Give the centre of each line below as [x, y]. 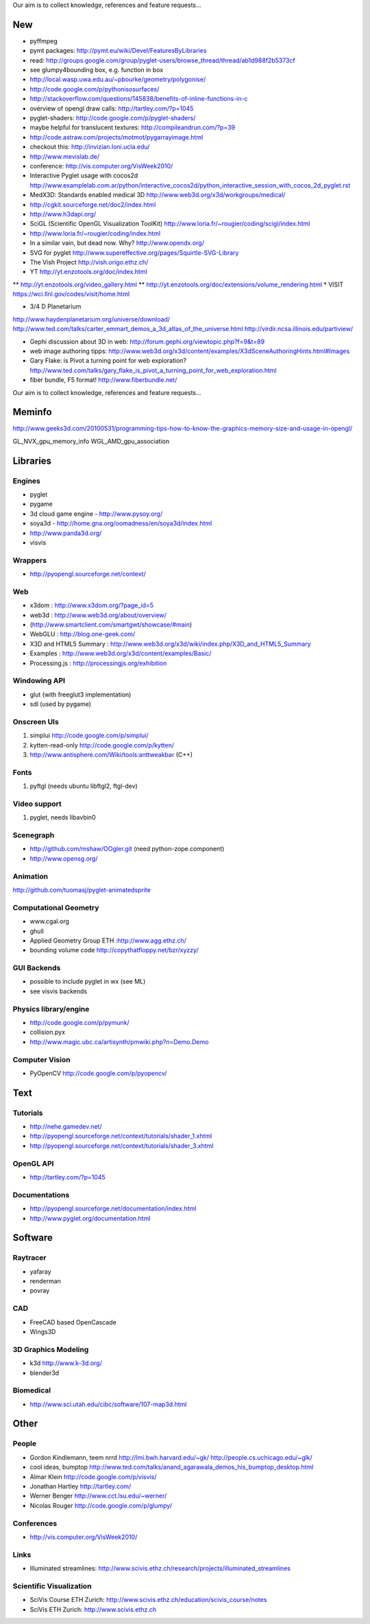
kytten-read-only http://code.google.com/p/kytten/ [102, 745]
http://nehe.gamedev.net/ [66, 1127]
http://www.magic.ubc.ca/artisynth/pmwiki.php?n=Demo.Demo [119, 1041]
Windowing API [39, 681]
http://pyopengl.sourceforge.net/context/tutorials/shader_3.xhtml [122, 1146]
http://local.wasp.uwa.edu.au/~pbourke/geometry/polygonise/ [118, 80]
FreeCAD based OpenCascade [73, 1322]
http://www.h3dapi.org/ [63, 214]
